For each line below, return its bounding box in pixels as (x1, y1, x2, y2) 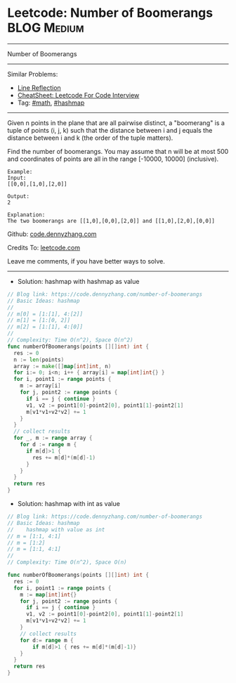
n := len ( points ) (13, 356, 65, 363)
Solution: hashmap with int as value (17, 500, 121, 508)
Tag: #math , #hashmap (17, 98, 85, 107)
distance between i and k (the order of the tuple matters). (7, 134, 173, 142)
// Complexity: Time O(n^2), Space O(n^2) (7, 337, 133, 344)
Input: (7, 174, 27, 181)
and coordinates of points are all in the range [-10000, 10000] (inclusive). (7, 155, 219, 163)
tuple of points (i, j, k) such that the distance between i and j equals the (7, 126, 213, 134)
